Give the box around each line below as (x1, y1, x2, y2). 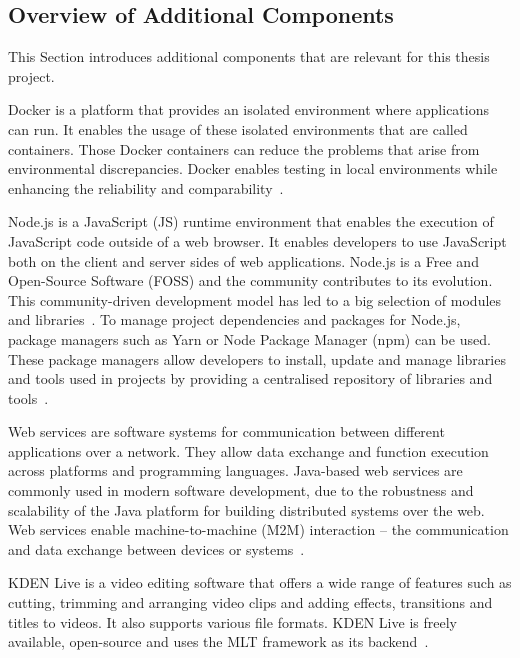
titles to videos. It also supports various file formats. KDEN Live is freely (8, 611, 457, 632)
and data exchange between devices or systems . (8, 538, 305, 559)
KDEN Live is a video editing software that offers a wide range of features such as (8, 572, 512, 593)
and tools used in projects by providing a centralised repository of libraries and (8, 368, 493, 389)
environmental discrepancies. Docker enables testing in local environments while (8, 158, 498, 179)
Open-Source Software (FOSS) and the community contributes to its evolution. (8, 270, 493, 291)
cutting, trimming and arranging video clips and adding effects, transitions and (8, 592, 493, 613)
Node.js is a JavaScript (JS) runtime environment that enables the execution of (8, 211, 494, 232)
